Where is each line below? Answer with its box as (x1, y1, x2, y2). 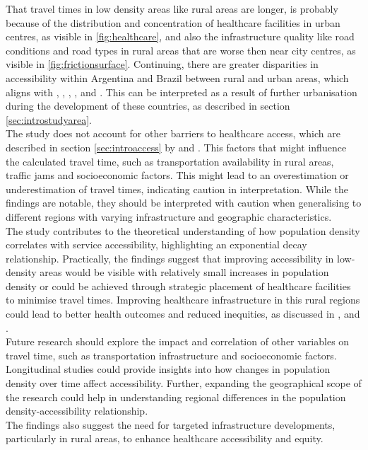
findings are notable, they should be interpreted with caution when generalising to (6, 195, 362, 210)
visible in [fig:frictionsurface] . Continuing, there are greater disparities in (6, 57, 319, 71)
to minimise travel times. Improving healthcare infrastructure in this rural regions (6, 292, 360, 307)
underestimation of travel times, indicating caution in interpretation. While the (6, 181, 348, 196)
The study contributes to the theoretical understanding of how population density (6, 223, 360, 238)
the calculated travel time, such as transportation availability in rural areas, (6, 154, 334, 168)
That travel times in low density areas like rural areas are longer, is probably (6, 1, 338, 16)
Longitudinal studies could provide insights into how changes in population (6, 362, 331, 376)
